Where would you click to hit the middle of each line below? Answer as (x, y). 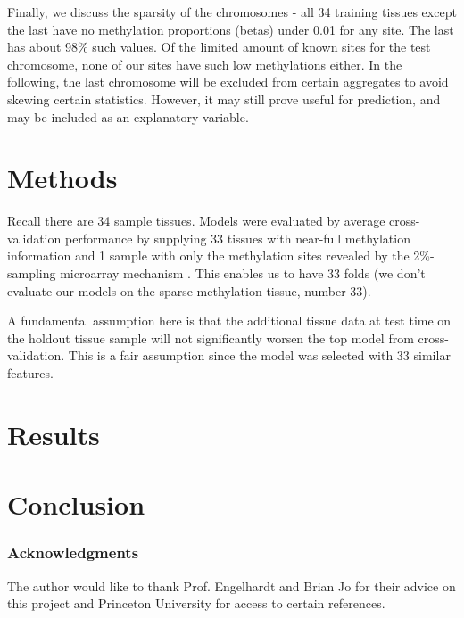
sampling (32, 273)
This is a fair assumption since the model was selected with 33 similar (259, 355)
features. (30, 373)
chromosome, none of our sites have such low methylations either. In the (205, 64)
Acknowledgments (73, 552)
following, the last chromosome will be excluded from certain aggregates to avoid (228, 82)
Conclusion (76, 504)
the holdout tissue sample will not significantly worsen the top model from (211, 338)
